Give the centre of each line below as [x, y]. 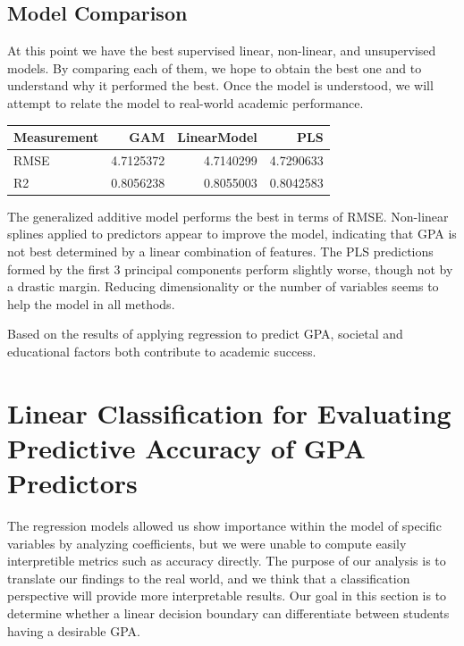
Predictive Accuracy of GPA [186, 447]
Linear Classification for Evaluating [229, 412]
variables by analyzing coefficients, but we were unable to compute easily [207, 543]
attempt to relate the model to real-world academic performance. [186, 102]
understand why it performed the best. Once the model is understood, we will [220, 85]
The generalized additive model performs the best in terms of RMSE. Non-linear [228, 216]
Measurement [56, 137]
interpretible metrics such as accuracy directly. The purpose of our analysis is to [227, 561]
